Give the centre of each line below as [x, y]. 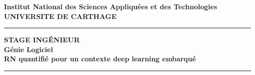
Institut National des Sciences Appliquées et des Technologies [111, 6]
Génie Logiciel [28, 49]
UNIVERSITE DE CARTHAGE [60, 16]
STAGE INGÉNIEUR [42, 40]
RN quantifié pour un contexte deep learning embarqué [100, 59]
